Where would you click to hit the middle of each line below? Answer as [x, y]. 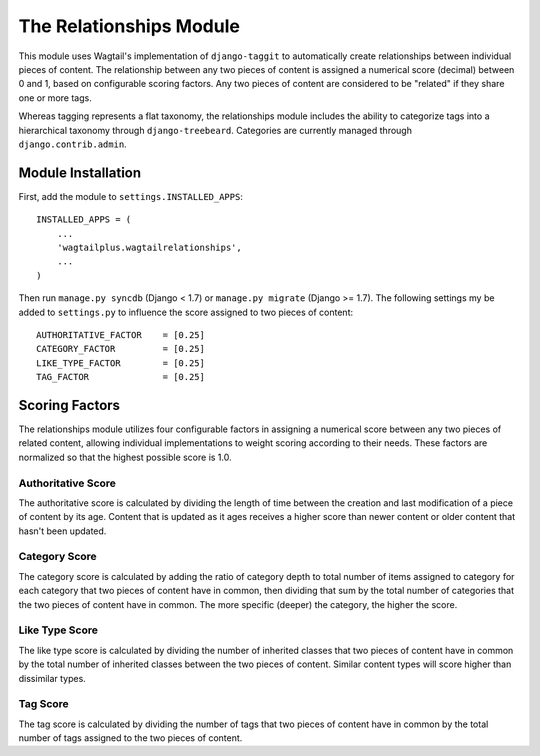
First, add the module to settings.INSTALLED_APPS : [131, 196]
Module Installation [80, 172]
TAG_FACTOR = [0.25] [120, 377]
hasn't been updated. [62, 531]
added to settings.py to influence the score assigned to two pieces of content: [186, 312]
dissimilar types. [52, 678]
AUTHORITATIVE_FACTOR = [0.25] [120, 334]
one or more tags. [55, 97]
